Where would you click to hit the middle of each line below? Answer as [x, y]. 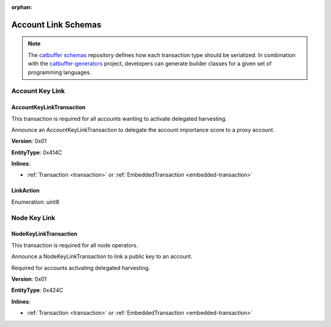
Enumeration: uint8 [35, 202]
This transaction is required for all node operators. [74, 245]
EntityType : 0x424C [37, 290]
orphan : [22, 7]
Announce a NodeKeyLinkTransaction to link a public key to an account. [102, 256]
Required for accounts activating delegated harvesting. [81, 267]
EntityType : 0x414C [37, 152]
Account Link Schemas [56, 25]
